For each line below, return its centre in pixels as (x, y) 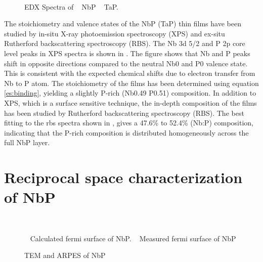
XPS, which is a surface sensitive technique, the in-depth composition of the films (130, 102)
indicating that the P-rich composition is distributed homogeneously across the (126, 132)
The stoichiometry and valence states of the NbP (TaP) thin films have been (123, 24)
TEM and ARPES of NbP (65, 255)
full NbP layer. (27, 142)
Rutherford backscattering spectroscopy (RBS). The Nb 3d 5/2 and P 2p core (125, 43)
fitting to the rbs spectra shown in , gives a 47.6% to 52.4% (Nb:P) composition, (129, 123)
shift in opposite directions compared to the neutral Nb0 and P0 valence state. (126, 63)
